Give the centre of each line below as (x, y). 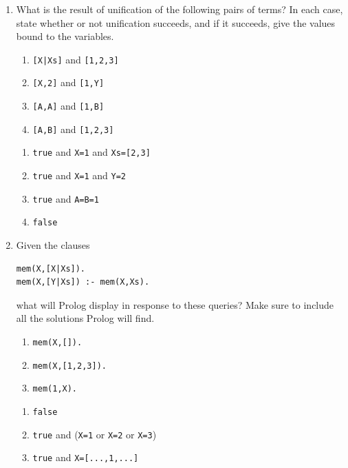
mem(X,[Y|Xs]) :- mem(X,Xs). (83, 282)
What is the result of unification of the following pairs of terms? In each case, (180, 9)
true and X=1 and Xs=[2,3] (91, 152)
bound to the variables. (65, 36)
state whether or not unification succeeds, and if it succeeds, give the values (176, 22)
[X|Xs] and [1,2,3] (76, 59)
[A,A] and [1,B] (68, 106)
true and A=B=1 (66, 198)
